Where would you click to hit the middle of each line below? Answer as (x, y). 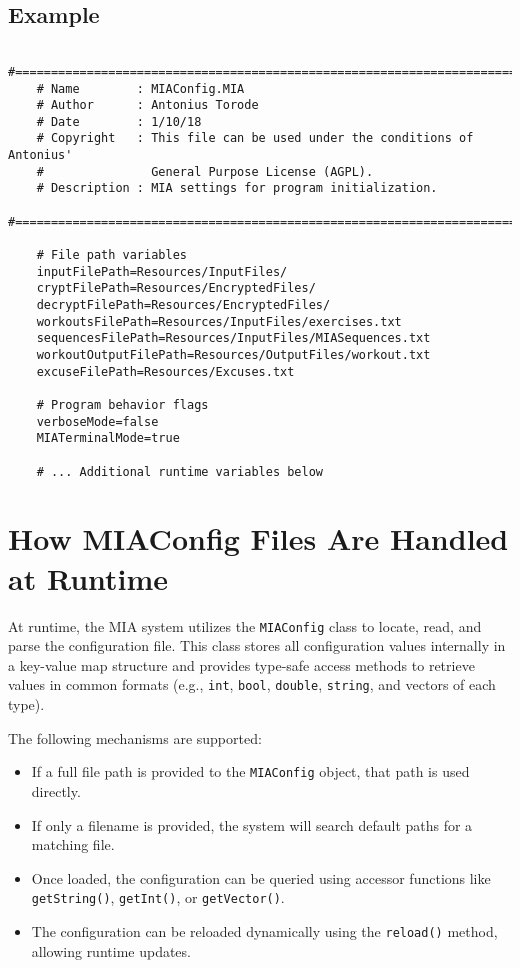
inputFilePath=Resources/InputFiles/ (162, 271)
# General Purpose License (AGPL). (205, 171)
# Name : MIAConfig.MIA (140, 88)
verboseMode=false (97, 421)
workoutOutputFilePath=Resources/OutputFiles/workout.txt (233, 355)
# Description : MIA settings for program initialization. (237, 188)
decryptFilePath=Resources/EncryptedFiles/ (183, 305)
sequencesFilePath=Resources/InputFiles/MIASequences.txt (233, 338)
